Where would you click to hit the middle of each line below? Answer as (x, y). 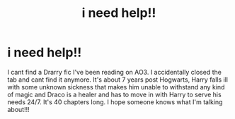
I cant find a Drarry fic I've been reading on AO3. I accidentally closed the (114, 72)
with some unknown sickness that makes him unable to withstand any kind (116, 87)
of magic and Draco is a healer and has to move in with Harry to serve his (114, 94)
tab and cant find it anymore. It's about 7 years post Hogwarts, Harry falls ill (118, 80)
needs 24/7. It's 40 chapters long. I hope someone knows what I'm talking (115, 102)
